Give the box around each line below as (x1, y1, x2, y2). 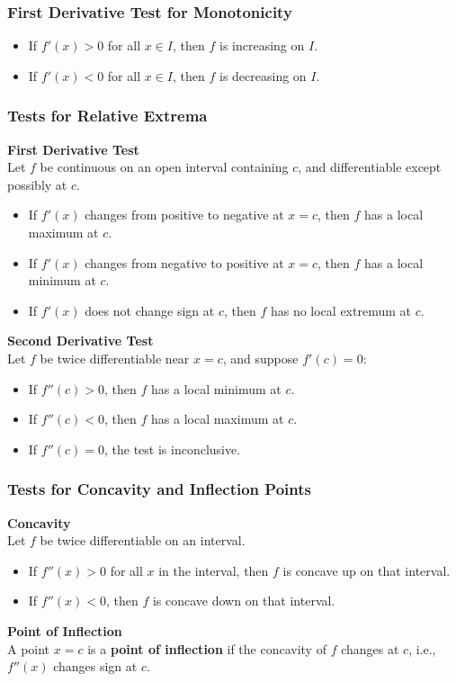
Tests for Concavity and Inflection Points (7, 478, 311, 500)
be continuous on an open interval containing (40, 157, 289, 176)
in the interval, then (158, 561, 269, 579)
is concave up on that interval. (282, 561, 451, 579)
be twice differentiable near (40, 348, 190, 367)
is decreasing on (219, 66, 307, 85)
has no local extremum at (270, 301, 411, 319)
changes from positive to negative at (85, 205, 284, 224)
